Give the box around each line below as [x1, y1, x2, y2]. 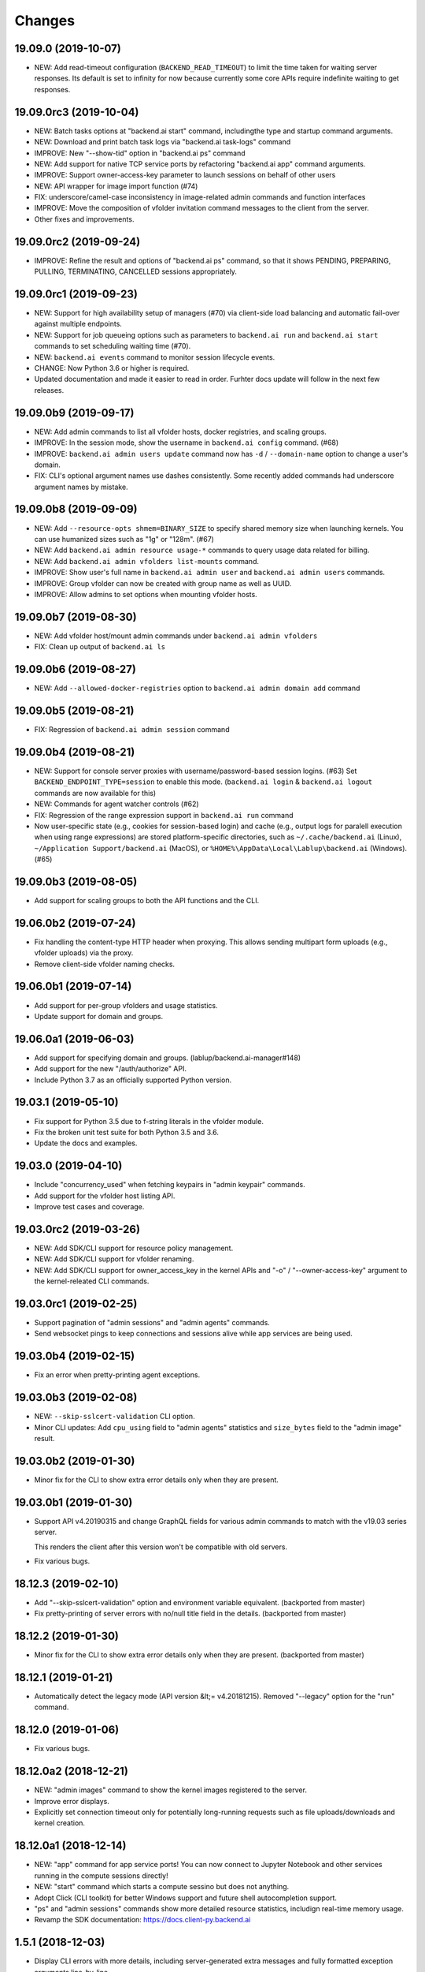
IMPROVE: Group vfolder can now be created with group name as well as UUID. [34, 578, 292, 588]
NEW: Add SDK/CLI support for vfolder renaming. [34, 1254, 194, 1264]
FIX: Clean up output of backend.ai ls [34, 642, 166, 652]
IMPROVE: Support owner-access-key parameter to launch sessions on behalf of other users [34, 170, 336, 180]
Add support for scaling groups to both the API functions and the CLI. [34, 895, 260, 905]
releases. [34, 385, 65, 394]
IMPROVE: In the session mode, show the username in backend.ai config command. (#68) [34, 438, 339, 447]
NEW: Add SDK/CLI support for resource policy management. [34, 1243, 234, 1253]
